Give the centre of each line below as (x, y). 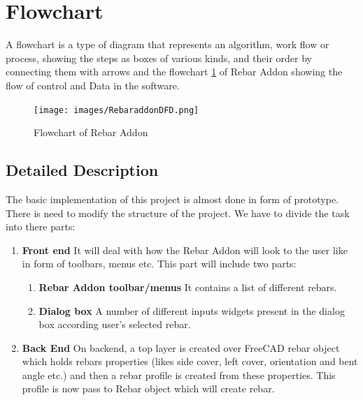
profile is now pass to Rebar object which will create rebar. (148, 388)
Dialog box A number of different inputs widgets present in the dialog (192, 310)
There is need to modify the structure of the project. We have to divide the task (178, 213)
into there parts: (41, 227)
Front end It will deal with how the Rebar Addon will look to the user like (185, 250)
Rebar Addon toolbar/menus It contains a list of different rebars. (188, 287)
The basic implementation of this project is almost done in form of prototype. (172, 199)
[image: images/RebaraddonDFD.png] (116, 110)
